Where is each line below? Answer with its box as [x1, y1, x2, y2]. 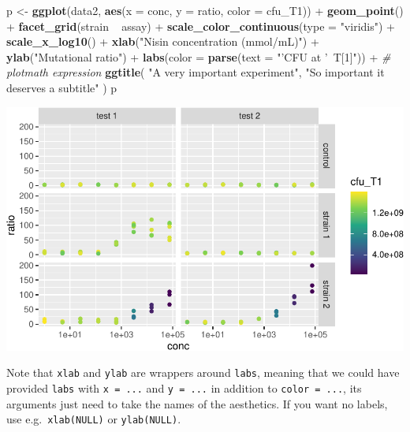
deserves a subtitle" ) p [6, 79, 117, 95]
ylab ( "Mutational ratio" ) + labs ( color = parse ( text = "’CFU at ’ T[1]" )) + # [6, 48, 391, 65]
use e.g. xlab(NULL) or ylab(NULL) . [6, 411, 181, 427]
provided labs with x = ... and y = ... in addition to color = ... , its [6, 380, 362, 397]
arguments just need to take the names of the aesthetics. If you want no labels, [6, 395, 388, 412]
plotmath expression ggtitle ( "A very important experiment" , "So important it [6, 64, 385, 80]
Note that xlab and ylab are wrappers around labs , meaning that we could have [6, 364, 400, 381]
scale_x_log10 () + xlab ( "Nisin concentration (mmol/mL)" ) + [6, 33, 319, 50]
